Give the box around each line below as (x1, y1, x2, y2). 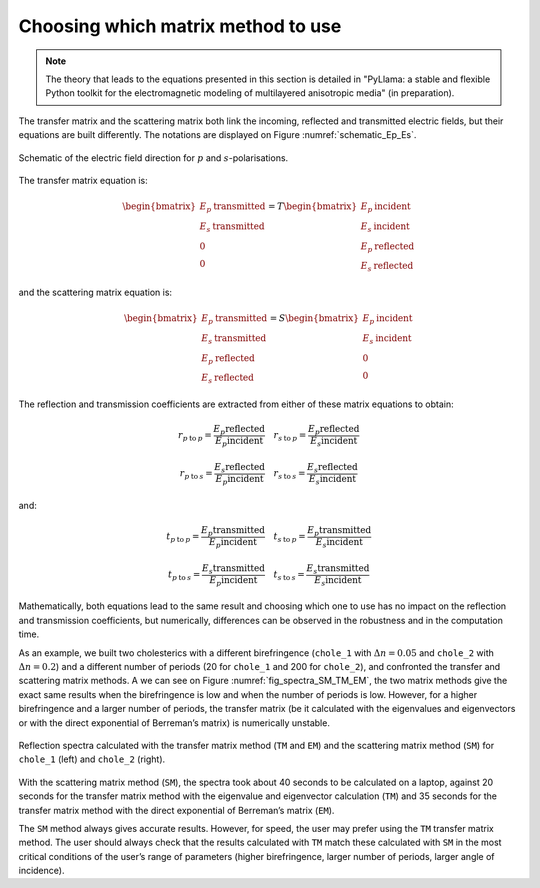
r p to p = (177, 430, 212, 444)
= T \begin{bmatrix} (267, 201, 358, 212)
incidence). (18, 865, 65, 877)
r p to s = (179, 468, 214, 482)
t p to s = (168, 569, 201, 583)
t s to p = (273, 531, 307, 544)
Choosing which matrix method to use (18, 15, 342, 37)
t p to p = (166, 531, 200, 544)
